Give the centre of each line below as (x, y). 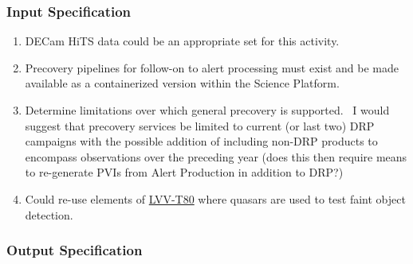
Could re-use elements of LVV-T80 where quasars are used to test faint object (215, 198)
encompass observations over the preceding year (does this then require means (216, 156)
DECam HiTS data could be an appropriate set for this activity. (182, 41)
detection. (49, 214)
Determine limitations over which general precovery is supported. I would (207, 110)
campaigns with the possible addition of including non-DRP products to (201, 141)
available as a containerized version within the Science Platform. (182, 83)
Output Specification (75, 250)
